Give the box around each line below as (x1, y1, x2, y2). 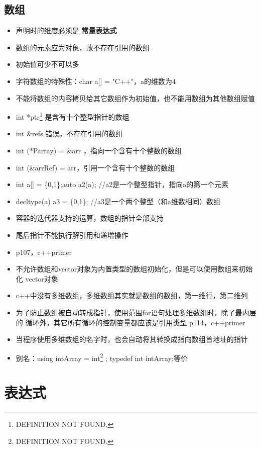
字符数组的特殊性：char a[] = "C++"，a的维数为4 (16, 75, 176, 86)
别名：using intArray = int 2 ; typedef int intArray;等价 (16, 351, 188, 363)
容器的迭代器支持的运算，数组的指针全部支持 (16, 213, 164, 223)
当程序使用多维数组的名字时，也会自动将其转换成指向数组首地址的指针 (16, 334, 248, 344)
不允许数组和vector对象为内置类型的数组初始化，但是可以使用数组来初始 (16, 263, 253, 274)
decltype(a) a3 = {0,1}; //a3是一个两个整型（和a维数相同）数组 (16, 196, 220, 206)
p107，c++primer (16, 246, 72, 257)
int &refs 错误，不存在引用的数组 (16, 128, 123, 139)
